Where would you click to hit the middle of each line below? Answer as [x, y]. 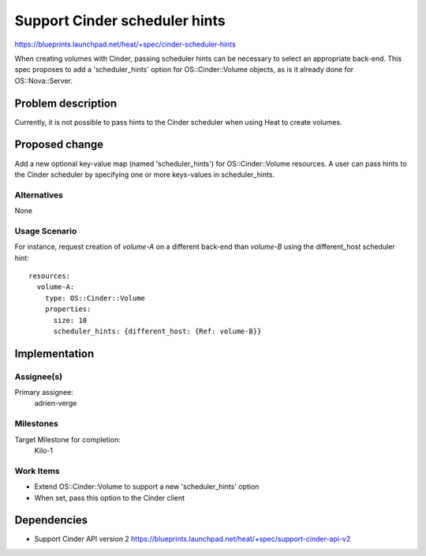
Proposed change [59, 145]
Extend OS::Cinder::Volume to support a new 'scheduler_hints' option [147, 486]
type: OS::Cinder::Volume [95, 298]
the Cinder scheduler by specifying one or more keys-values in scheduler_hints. [145, 175]
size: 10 [70, 320]
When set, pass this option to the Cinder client [110, 498]
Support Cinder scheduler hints [120, 21]
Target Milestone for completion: [68, 439]
